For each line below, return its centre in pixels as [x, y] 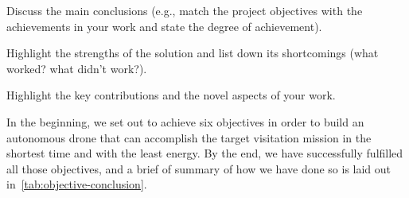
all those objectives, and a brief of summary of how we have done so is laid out [199, 168]
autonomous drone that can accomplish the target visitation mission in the [189, 137]
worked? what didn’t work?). [77, 68]
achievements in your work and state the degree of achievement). [164, 26]
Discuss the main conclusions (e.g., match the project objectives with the [185, 10]
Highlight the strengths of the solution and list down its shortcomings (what [193, 53]
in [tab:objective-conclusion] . [77, 184]
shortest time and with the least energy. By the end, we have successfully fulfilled [205, 153]
